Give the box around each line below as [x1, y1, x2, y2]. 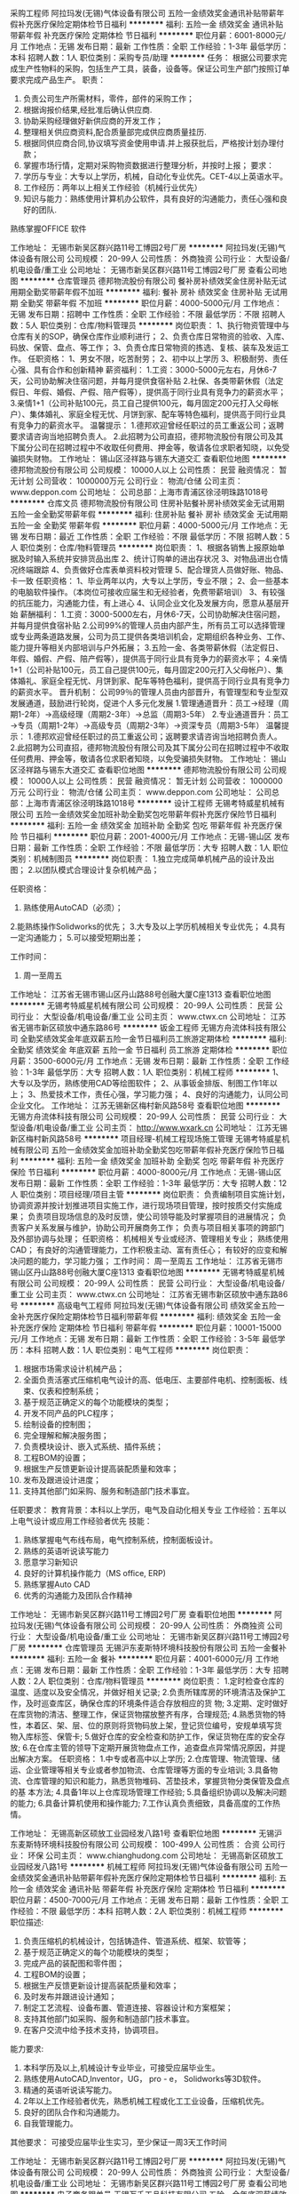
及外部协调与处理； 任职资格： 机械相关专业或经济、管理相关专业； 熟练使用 [10, 1234, 289, 1244]
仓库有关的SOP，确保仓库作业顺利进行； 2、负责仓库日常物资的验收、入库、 [10, 332, 290, 341]
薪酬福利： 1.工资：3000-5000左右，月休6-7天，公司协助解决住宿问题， [20, 609, 285, 620]
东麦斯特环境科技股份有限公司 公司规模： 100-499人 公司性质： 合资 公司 [10, 1839, 278, 1849]
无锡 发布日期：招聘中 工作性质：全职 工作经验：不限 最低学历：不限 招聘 [10, 309, 278, 319]
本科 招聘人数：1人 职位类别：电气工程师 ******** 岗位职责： [25, 1345, 252, 1355]
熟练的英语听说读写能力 [22, 1546, 109, 1556]
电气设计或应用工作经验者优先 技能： [17, 1516, 153, 1526]
